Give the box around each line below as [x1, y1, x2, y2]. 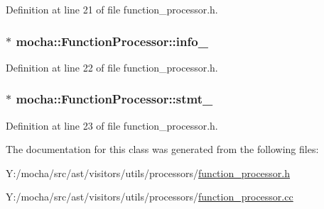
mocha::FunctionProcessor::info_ [16, 32, 208, 50]
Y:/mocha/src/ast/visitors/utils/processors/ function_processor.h [6, 165, 291, 180]
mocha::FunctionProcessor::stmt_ [16, 90, 213, 108]
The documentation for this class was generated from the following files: [6, 142, 319, 157]
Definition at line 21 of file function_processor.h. [6, 2, 218, 16]
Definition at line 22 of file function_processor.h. [6, 60, 218, 74]
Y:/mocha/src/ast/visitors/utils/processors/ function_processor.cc [6, 189, 293, 204]
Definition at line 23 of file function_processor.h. [6, 118, 218, 132]
